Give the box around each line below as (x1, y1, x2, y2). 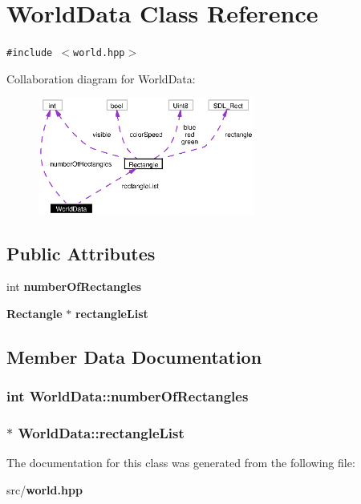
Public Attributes (6, 240, 156, 265)
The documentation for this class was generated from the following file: (6, 454, 355, 471)
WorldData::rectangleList (18, 423, 185, 443)
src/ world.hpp (6, 482, 83, 498)
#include (6, 47, 53, 59)
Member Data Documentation (6, 345, 262, 369)
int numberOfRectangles (6, 278, 142, 295)
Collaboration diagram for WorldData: (6, 70, 196, 87)
